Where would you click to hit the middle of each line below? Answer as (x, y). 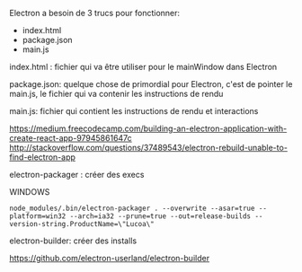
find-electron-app (43, 157)
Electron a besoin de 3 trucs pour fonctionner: (95, 13)
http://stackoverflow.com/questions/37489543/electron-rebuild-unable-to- (148, 148)
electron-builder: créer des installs (73, 241)
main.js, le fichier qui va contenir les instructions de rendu (116, 94)
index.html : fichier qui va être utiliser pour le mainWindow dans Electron (143, 67)
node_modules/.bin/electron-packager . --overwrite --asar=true (132, 208)
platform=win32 (38, 216)
